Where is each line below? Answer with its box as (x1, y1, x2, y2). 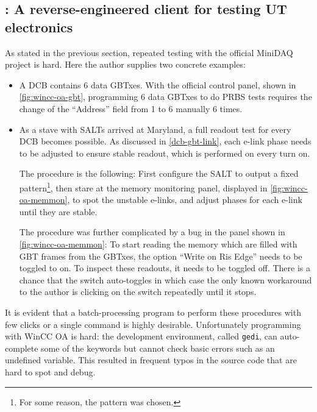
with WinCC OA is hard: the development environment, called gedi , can (5, 330, 277, 343)
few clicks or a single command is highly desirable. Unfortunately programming (5, 318, 301, 330)
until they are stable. (19, 205, 98, 218)
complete (5, 341, 38, 354)
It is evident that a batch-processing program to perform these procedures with (5, 305, 301, 318)
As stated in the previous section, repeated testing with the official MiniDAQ (5, 46, 293, 59)
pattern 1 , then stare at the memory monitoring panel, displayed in (19, 179, 268, 194)
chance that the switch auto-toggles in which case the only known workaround (19, 273, 312, 286)
